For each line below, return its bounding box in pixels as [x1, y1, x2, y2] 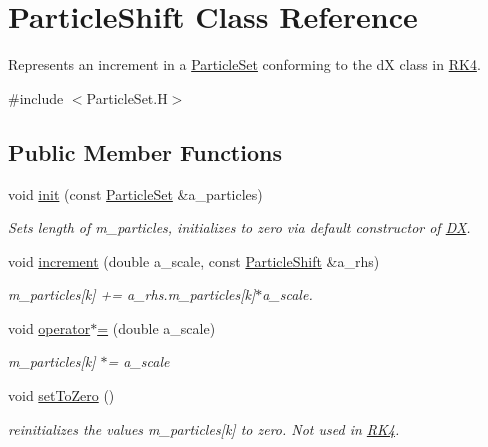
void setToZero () [8, 385, 115, 406]
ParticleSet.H [86, 87, 168, 108]
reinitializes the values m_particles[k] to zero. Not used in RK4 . [8, 418, 400, 439]
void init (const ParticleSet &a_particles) [8, 183, 263, 204]
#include [8, 87, 64, 108]
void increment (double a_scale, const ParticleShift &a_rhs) [8, 250, 380, 271]
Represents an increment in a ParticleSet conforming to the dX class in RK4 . [8, 54, 481, 75]
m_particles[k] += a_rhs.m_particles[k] [8, 284, 256, 305]
